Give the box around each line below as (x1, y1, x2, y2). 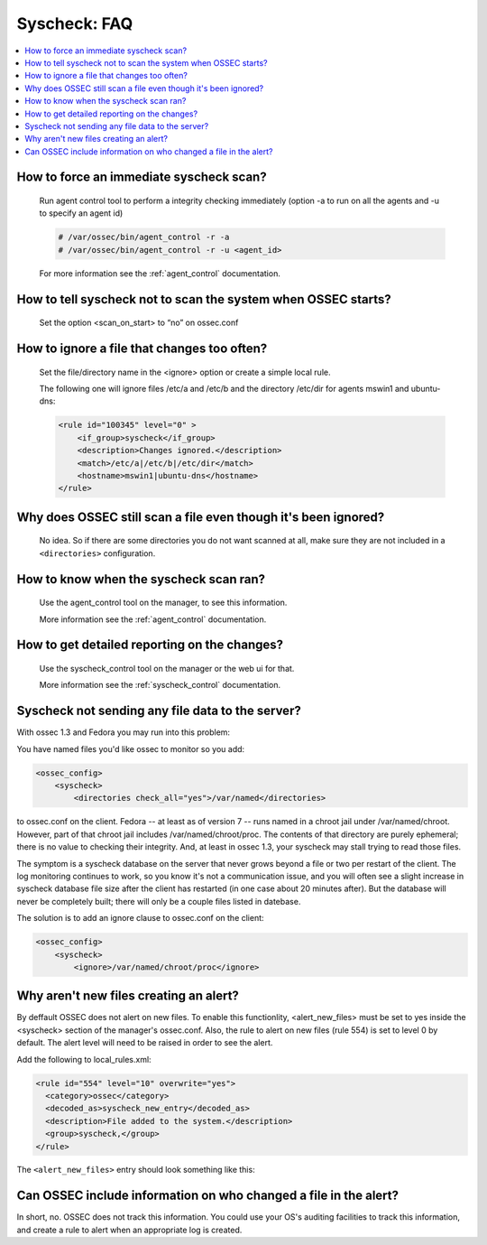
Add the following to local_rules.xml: (16, 1054, 152, 1064)
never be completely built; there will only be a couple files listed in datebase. (16, 896, 301, 906)
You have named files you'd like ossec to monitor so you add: (16, 743, 245, 754)
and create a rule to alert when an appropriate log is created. (16, 1224, 243, 1235)
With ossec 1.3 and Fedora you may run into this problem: (16, 727, 230, 738)
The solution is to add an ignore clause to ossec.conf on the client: (16, 913, 265, 924)
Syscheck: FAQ (16, 14, 133, 33)
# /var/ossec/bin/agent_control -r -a (58, 232, 230, 243)
